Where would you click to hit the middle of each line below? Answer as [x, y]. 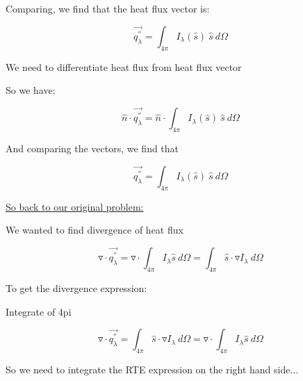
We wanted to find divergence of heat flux [95, 230]
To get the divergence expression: [76, 287]
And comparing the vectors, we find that [92, 148]
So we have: [31, 90]
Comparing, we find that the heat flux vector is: [108, 8]
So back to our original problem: [75, 206]
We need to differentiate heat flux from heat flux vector [124, 66]
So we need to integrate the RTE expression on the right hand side [148, 370]
